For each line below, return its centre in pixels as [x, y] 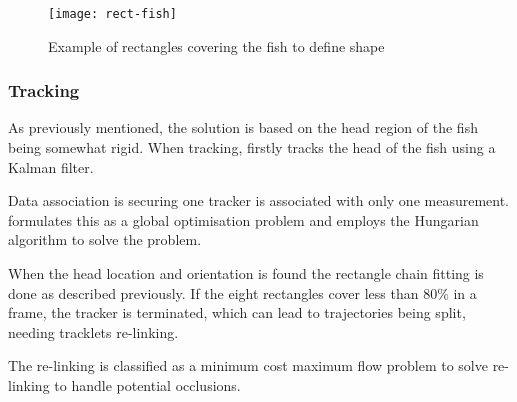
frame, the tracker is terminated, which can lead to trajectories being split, [237, 312]
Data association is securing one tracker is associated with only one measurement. [259, 200]
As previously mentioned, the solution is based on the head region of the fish [243, 127]
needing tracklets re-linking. [93, 331]
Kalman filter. [51, 166]
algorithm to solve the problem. [105, 239]
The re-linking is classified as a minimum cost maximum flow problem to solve [248, 365]
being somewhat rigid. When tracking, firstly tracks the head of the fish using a [252, 147]
